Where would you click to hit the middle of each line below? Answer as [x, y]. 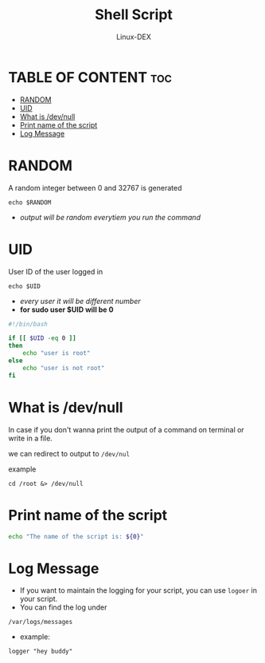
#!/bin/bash [28, 324]
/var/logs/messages [41, 622]
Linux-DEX [134, 37]
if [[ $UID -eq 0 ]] [43, 338]
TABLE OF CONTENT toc [90, 77]
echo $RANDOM [30, 202]
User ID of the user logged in [56, 271]
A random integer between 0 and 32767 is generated [95, 187]
